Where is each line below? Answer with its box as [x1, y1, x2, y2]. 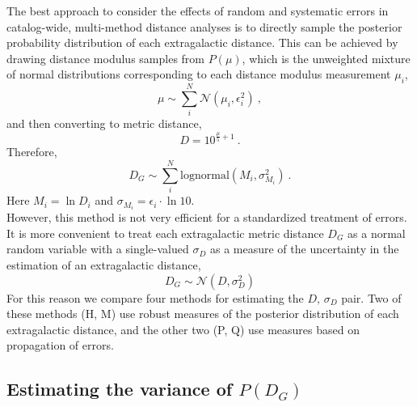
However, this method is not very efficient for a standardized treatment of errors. [6, 209, 407, 226]
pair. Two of [341, 289, 402, 306]
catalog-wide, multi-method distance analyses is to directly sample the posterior [6, 18, 402, 35]
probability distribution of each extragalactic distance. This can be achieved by [6, 34, 398, 51]
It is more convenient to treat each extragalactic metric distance [6, 224, 324, 241]
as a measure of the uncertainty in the [209, 240, 399, 257]
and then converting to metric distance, [6, 115, 202, 132]
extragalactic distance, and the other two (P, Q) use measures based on [6, 320, 360, 337]
